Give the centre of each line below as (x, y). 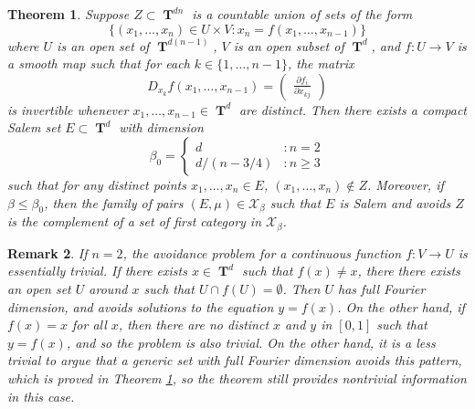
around (108, 288)
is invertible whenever (68, 109)
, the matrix (321, 63)
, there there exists (409, 271)
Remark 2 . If (47, 252)
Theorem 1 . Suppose (69, 14)
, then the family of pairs (114, 202)
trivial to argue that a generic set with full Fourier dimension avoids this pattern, (235, 360)
